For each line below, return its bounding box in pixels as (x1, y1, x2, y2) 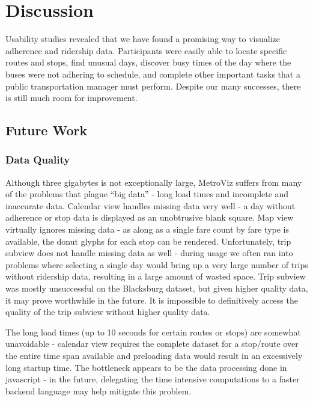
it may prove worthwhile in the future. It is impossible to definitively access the (5, 293, 298, 306)
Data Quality (5, 152, 70, 167)
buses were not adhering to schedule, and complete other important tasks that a (5, 67, 300, 80)
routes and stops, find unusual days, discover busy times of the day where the (5, 56, 291, 69)
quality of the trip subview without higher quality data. (5, 305, 210, 318)
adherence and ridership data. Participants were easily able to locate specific (5, 44, 287, 57)
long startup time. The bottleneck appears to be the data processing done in (5, 361, 287, 373)
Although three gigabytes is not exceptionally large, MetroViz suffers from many (5, 176, 302, 188)
